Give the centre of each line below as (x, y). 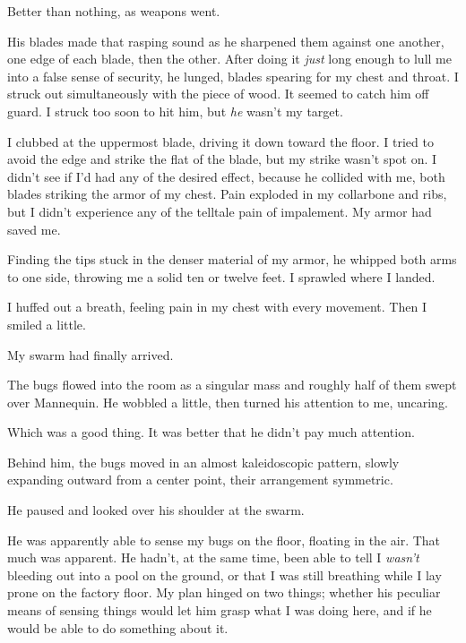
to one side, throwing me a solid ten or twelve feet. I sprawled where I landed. (221, 276)
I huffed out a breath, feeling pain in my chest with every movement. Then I (217, 307)
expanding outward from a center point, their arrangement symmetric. (200, 480)
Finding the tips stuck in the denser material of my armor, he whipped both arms (232, 259)
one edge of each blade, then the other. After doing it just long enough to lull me (229, 59)
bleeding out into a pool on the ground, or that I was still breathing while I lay (224, 574)
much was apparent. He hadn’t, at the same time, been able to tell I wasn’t (213, 557)
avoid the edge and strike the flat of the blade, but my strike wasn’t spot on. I (222, 159)
